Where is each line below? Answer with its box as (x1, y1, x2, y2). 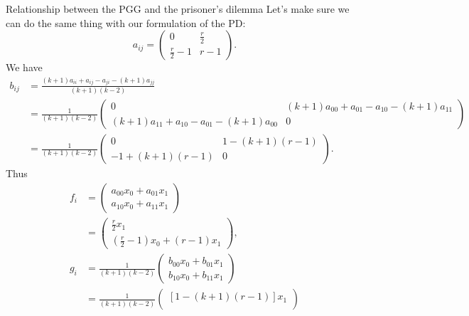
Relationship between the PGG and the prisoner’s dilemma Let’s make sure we (6, 1, 350, 16)
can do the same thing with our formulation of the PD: (6, 15, 246, 30)
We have (6, 60, 43, 75)
